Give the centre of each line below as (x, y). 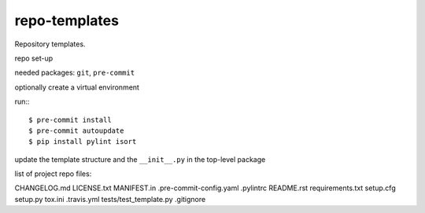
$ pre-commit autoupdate (76, 130)
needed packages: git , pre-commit (75, 73)
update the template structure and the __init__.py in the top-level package (140, 159)
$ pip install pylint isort (83, 142)
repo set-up (34, 58)
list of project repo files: (53, 174)
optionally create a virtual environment (77, 87)
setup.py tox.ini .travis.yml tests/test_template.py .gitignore (110, 199)
